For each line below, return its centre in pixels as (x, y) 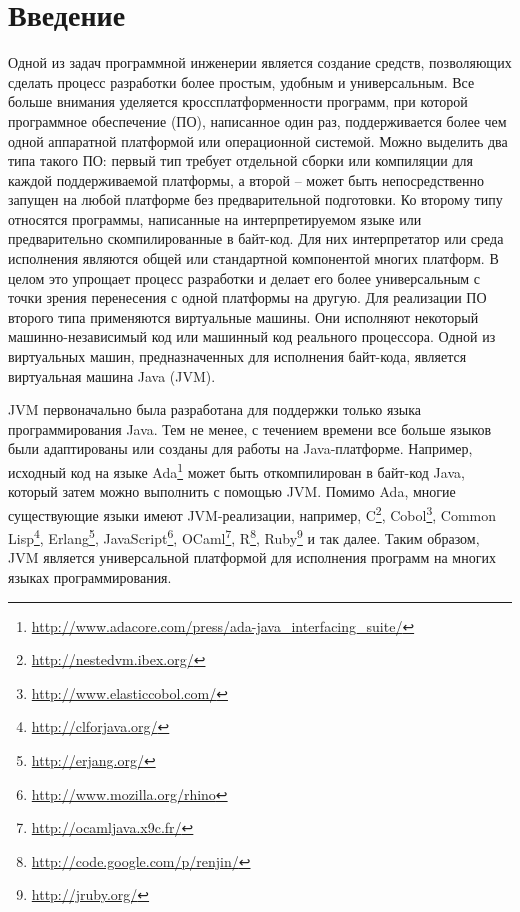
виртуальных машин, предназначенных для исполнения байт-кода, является (237, 356)
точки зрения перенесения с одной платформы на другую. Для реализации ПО (247, 297)
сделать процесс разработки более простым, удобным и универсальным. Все (241, 81)
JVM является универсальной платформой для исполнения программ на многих (252, 557)
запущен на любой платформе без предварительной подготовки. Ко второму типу (255, 199)
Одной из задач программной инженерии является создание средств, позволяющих (260, 62)
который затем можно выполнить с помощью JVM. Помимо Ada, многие (232, 491)
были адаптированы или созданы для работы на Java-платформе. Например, (240, 448)
